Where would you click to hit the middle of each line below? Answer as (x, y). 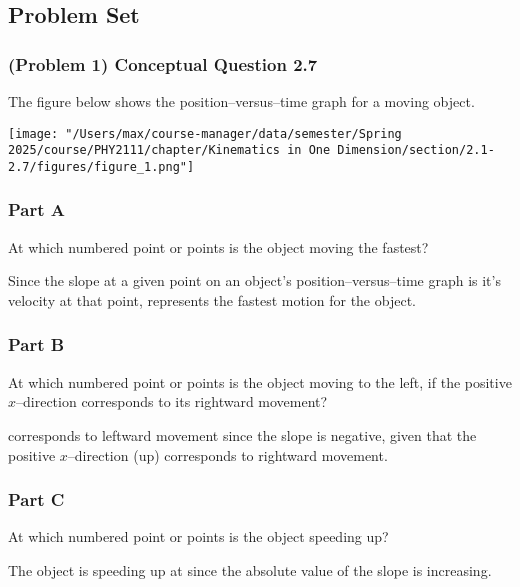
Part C (36, 499)
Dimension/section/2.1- (416, 150)
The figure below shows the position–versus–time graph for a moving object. (241, 101)
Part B (36, 344)
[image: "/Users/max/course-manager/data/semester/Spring (205, 133)
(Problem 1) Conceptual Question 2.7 (163, 63)
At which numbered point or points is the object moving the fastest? (218, 246)
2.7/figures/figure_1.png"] (101, 166)
